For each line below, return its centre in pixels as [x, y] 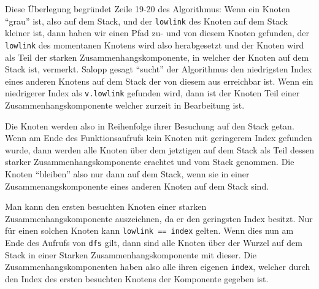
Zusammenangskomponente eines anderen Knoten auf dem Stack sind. [137, 186]
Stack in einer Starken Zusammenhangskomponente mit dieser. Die [131, 254]
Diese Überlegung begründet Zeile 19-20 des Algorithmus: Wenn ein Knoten [148, 9]
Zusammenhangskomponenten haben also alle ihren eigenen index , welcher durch [158, 267]
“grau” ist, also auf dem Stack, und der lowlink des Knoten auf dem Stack [147, 21]
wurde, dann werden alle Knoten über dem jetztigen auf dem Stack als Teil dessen [159, 149]
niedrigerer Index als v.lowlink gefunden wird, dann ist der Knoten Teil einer [152, 93]
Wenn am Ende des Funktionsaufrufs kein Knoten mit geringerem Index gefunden [159, 138]
